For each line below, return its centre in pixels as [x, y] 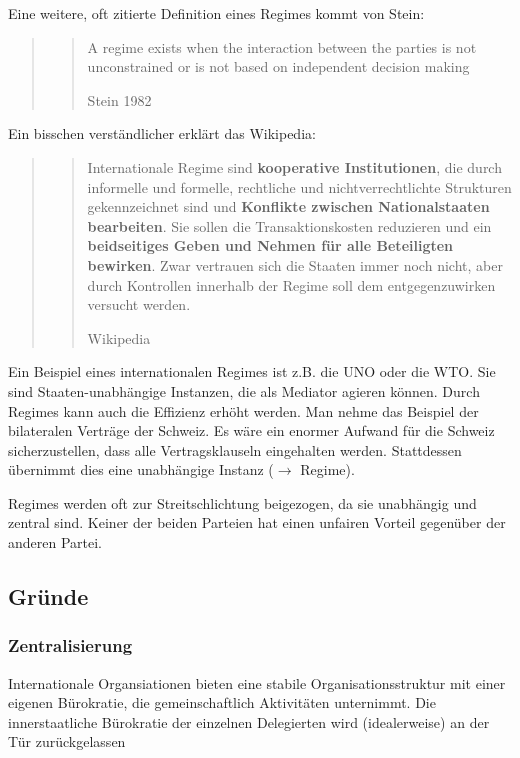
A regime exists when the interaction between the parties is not [282, 46]
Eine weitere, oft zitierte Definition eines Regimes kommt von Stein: [216, 13]
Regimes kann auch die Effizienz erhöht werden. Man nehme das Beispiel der [243, 410]
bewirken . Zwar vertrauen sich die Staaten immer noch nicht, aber [295, 264]
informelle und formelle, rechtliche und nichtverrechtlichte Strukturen [299, 186]
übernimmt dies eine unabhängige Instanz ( [141, 469]
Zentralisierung [70, 645]
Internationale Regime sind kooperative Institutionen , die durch [294, 166]
